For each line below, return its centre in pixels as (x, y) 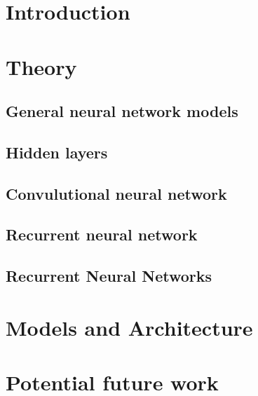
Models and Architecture (129, 327)
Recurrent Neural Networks (109, 276)
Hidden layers (57, 152)
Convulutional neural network (116, 193)
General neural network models (122, 111)
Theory (41, 66)
